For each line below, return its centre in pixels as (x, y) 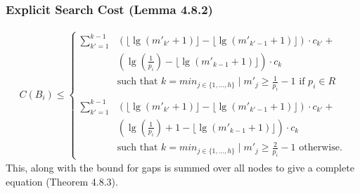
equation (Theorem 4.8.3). (62, 181)
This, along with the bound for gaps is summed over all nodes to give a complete (180, 168)
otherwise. (321, 148)
